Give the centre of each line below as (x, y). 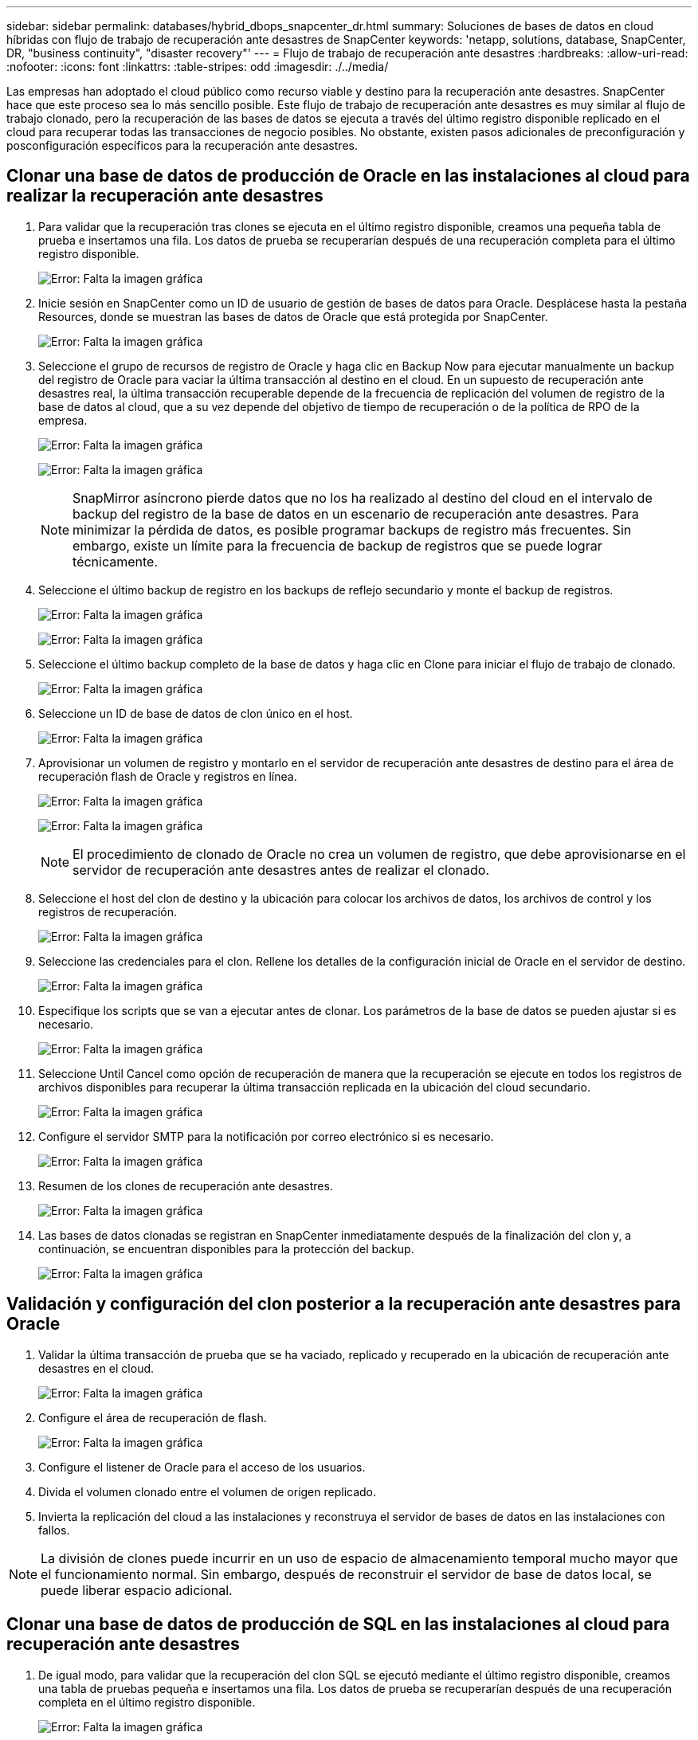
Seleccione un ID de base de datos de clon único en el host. (196, 713)
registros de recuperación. (108, 911)
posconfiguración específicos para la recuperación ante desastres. (182, 145)
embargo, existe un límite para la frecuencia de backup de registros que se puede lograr (337, 545)
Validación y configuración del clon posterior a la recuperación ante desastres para (344, 1304)
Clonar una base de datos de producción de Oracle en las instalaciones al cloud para (348, 176)
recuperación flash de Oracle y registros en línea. (168, 776)
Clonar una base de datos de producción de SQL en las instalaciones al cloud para (338, 1624)
